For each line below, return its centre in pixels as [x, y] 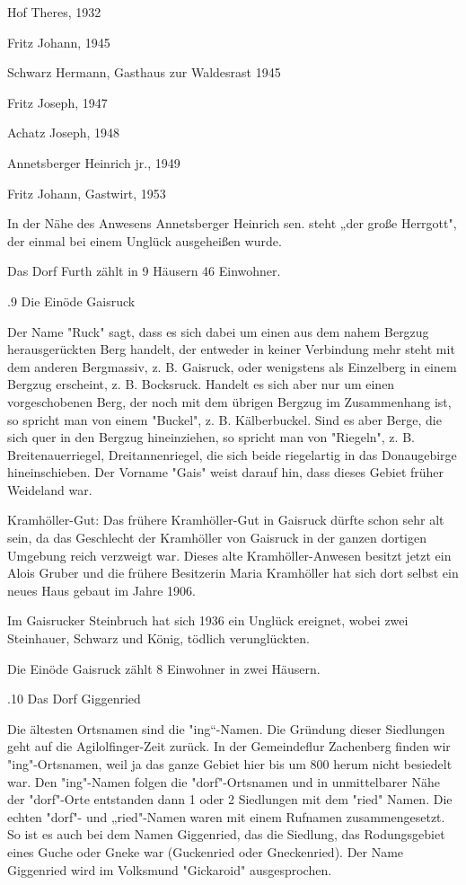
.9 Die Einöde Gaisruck [71, 301]
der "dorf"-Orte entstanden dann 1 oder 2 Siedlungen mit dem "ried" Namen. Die [230, 799]
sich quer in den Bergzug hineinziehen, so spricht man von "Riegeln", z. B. [211, 437]
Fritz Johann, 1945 [59, 42]
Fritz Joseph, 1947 [57, 102]
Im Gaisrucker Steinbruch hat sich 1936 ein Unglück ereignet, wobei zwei [208, 620]
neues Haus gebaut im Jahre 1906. [101, 590]
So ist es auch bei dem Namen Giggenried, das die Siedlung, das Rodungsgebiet [226, 834]
